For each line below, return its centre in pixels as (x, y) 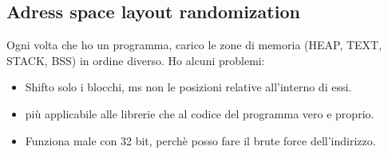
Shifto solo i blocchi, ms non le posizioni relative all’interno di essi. (188, 87)
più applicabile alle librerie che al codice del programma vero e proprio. (200, 113)
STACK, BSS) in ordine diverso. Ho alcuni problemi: (136, 60)
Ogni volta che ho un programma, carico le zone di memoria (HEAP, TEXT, (194, 45)
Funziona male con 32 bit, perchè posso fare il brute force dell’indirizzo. (200, 140)
